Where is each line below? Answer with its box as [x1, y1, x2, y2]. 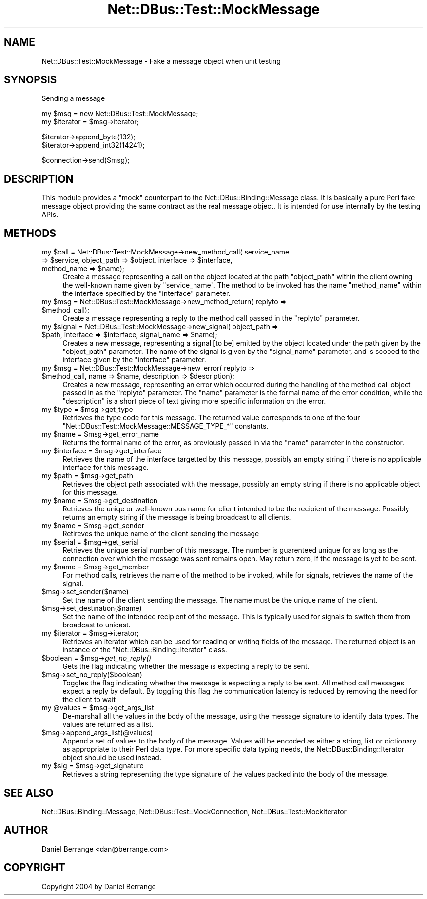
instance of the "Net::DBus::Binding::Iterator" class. [62, 645, 227, 654]
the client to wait [62, 695, 116, 704]
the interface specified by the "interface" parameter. [62, 289, 231, 298]
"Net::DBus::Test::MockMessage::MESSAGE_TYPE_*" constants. [62, 422, 269, 430]
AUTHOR [4, 824, 48, 837]
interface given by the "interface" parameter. [62, 355, 206, 364]
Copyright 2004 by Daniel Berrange [41, 882, 156, 891]
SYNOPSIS [4, 74, 57, 86]
